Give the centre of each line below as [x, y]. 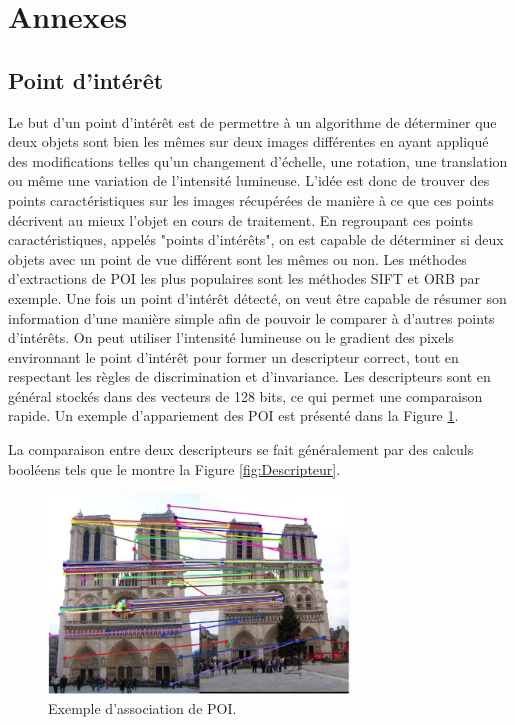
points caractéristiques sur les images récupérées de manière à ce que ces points [251, 199]
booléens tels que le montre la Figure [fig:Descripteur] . [174, 468]
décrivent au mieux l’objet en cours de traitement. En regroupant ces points [240, 219]
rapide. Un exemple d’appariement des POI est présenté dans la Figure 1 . [233, 415]
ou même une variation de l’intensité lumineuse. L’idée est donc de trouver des [249, 180]
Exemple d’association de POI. [142, 708]
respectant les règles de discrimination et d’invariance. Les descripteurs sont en [249, 376]
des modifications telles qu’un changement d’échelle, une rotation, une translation [258, 160]
